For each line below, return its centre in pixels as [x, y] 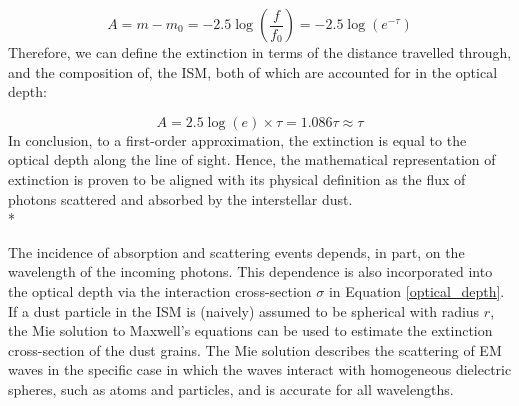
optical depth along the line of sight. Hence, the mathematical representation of [252, 159]
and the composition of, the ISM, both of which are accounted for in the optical [253, 71]
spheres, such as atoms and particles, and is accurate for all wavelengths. [231, 388]
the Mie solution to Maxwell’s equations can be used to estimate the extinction [250, 330]
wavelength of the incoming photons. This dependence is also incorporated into [250, 271]
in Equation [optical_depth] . [416, 290]
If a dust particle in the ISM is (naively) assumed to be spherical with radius [244, 310]
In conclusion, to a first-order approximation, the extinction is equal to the [237, 139]
